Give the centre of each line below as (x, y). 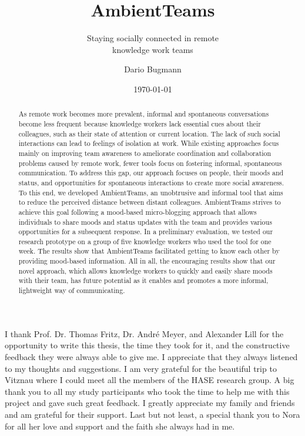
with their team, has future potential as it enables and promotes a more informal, (143, 280)
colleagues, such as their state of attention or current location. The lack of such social (149, 133)
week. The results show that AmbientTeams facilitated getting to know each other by (149, 251)
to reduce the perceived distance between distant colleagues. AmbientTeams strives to (150, 202)
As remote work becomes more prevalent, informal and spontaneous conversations (144, 114)
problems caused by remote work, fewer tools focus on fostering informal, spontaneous (150, 163)
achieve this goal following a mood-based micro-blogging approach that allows (138, 212)
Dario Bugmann (153, 69)
